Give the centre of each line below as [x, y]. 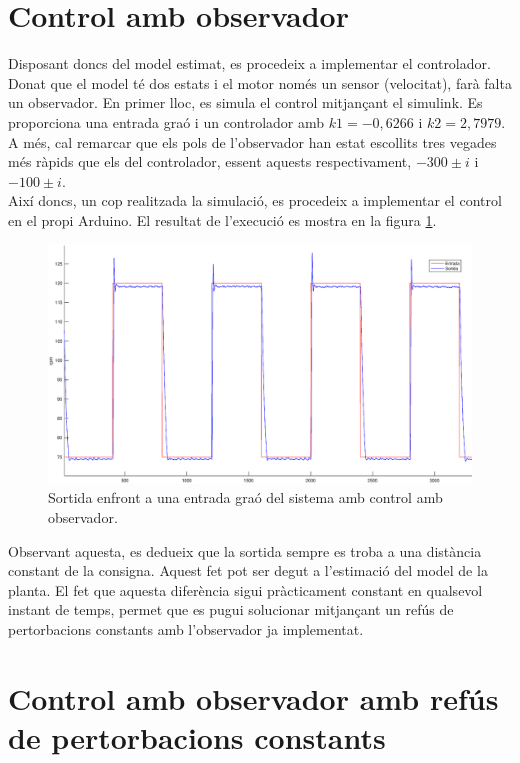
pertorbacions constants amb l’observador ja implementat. [186, 628]
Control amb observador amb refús [253, 697]
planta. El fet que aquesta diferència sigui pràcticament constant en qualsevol [245, 589]
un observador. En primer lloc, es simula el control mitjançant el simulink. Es [245, 102]
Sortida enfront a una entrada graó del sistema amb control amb [245, 497]
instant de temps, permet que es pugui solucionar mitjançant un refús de [231, 609]
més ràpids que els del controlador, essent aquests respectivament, [210, 161]
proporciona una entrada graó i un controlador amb [166, 121]
